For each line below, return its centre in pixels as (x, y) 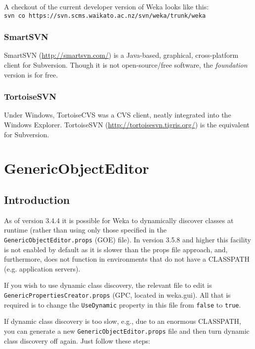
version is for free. (31, 74)
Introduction (37, 200)
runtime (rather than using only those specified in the (85, 230)
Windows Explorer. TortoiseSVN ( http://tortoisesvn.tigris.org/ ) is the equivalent (127, 125)
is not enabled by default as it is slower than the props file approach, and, (116, 249)
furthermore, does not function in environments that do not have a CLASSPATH (127, 259)
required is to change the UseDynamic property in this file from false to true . (123, 304)
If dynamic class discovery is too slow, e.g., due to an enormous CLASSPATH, (123, 321)
